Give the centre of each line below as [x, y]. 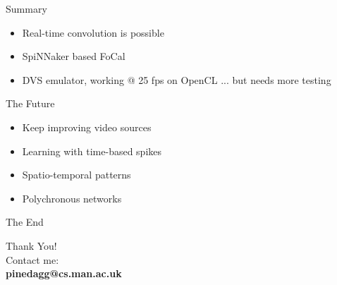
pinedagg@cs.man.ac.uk [64, 273]
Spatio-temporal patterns [76, 175]
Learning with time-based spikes [92, 151]
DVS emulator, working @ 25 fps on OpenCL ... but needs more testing [177, 79]
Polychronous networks [72, 198]
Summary [26, 8]
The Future [30, 103]
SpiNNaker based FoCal [74, 56]
